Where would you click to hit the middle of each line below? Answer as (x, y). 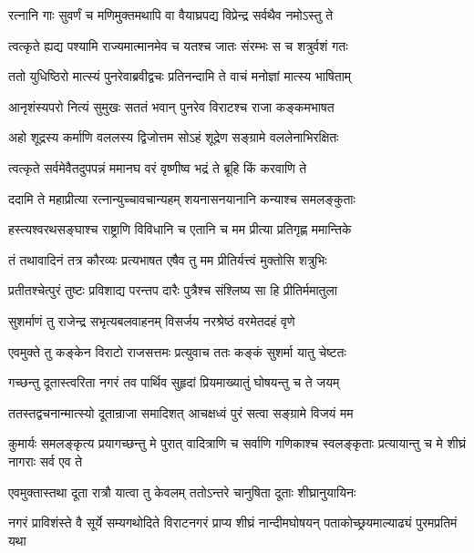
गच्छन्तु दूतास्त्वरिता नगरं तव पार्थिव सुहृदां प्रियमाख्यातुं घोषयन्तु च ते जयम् (174, 382)
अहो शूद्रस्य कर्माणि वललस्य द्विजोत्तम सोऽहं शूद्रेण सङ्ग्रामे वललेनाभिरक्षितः (174, 137)
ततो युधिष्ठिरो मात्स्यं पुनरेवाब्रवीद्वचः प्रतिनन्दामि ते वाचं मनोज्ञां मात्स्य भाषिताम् (180, 76)
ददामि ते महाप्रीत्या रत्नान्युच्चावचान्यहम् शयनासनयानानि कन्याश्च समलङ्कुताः (182, 198)
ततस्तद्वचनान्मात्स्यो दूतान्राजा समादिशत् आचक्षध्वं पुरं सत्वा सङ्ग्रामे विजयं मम (181, 412)
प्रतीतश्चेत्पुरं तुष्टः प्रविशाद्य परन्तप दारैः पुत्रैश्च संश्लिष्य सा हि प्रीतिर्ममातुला (173, 290)
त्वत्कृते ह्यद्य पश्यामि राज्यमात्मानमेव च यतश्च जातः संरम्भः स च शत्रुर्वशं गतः (178, 45)
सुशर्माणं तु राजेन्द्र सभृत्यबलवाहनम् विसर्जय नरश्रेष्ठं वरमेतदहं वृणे (152, 320)
